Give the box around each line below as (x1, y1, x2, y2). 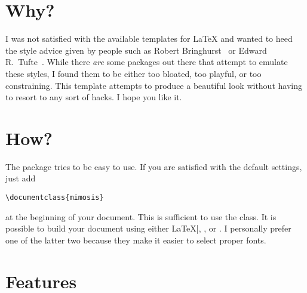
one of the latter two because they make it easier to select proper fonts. (5, 233, 266, 246)
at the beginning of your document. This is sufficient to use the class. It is (5, 210, 277, 223)
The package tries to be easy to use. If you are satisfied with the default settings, (5, 160, 302, 172)
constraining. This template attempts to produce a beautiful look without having (5, 79, 302, 91)
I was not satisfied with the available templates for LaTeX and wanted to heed (5, 32, 293, 45)
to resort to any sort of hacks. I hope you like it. (5, 91, 182, 103)
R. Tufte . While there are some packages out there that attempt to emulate (5, 55, 288, 68)
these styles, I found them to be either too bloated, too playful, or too (5, 67, 262, 79)
